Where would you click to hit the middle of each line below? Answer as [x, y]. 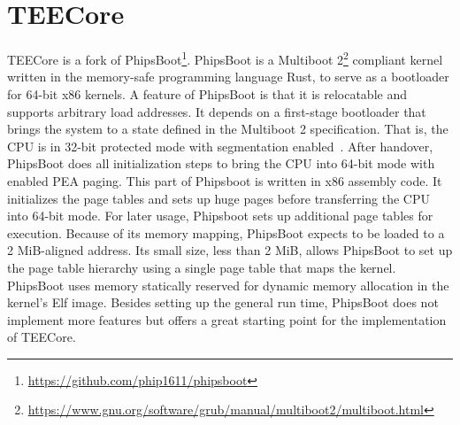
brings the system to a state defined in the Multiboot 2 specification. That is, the [228, 129]
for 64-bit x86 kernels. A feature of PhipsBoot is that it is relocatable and [207, 93]
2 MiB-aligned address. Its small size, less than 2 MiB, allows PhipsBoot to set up [230, 250]
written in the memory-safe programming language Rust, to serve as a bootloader [228, 77]
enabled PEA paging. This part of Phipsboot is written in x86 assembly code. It [225, 180]
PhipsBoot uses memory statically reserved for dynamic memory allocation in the [228, 285]
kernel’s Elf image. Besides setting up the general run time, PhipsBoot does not [223, 302]
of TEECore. [42, 337]
